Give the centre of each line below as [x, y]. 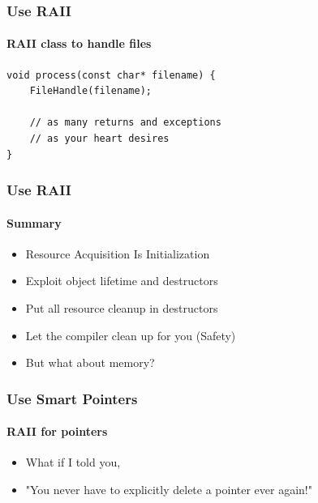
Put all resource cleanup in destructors [122, 308]
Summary [34, 222]
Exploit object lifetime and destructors [122, 281]
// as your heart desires [99, 139]
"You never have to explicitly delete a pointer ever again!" [169, 490]
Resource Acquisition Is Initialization [118, 253]
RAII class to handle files [79, 43]
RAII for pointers [57, 431]
